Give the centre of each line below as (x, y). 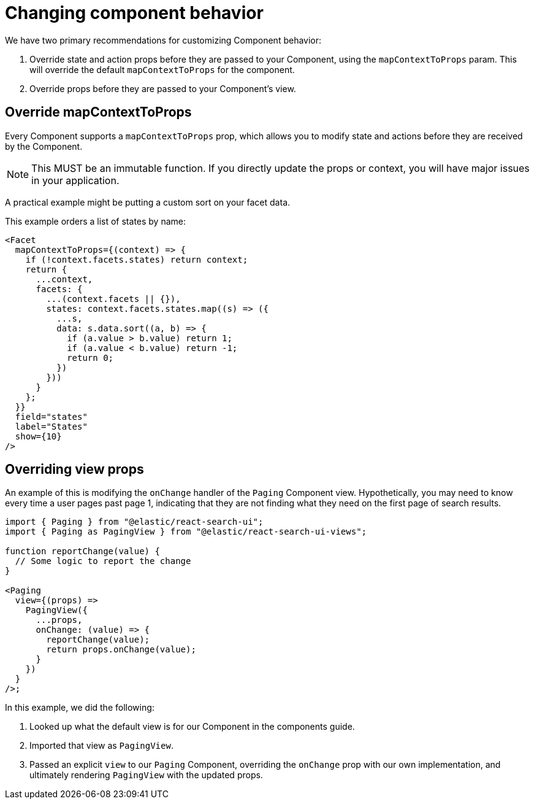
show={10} (38, 436)
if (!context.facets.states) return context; (137, 259)
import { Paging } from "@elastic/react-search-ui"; (134, 522)
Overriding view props (74, 470)
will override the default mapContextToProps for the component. (162, 69)
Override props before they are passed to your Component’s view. (163, 88)
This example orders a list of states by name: (96, 221)
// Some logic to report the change (103, 561)
